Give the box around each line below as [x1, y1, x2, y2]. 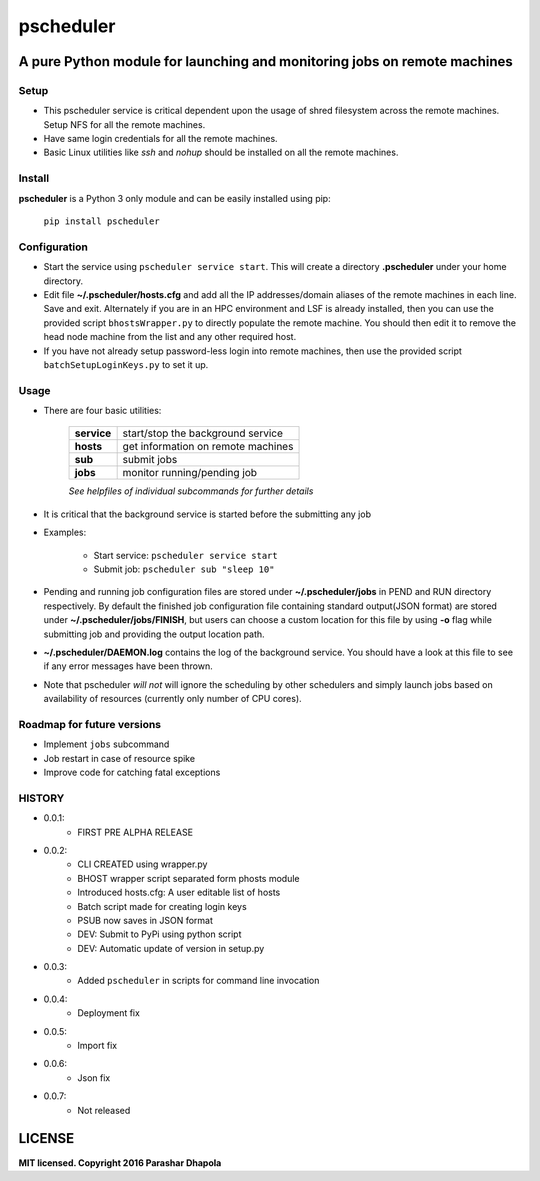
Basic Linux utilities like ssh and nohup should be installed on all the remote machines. [43, 146, 399, 159]
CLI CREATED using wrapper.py [77, 858, 208, 870]
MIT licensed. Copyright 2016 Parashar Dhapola [18, 1156, 222, 1169]
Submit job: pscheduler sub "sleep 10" [93, 563, 275, 575]
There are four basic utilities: [43, 405, 162, 417]
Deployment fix [77, 1007, 140, 1019]
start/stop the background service [122, 426, 284, 440]
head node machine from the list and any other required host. [43, 331, 297, 343]
